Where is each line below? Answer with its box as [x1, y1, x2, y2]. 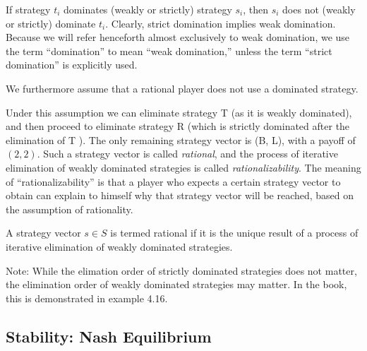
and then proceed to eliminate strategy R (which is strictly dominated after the [6, 119, 350, 133]
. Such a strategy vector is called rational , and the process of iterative [37, 146, 338, 161]
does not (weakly [282, 2, 356, 16]
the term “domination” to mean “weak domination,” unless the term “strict [6, 43, 332, 58]
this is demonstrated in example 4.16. [6, 290, 168, 305]
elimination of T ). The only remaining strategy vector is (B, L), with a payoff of [6, 132, 356, 147]
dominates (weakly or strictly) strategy [64, 2, 232, 16]
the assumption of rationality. [6, 201, 133, 216]
